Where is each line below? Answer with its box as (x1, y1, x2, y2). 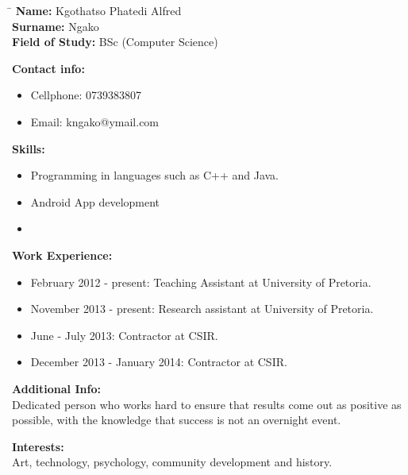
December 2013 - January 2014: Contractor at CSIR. (30, 353, 287, 370)
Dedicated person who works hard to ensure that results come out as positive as (12, 396, 402, 412)
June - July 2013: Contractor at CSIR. (30, 326, 218, 343)
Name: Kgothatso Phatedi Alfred (15, 2, 182, 18)
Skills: (12, 140, 45, 156)
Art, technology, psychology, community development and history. (12, 454, 333, 470)
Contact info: (12, 60, 85, 76)
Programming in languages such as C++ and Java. (30, 167, 279, 183)
